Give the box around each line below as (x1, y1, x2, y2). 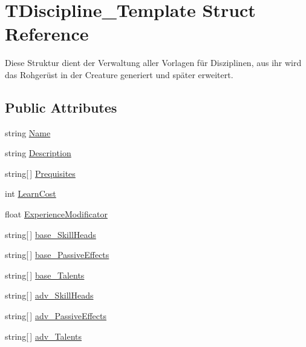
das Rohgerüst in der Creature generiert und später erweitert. (5, 68, 233, 81)
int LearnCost (5, 187, 56, 200)
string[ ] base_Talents (5, 268, 85, 281)
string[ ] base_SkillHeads (5, 228, 96, 240)
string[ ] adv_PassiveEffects (5, 309, 106, 322)
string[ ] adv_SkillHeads (5, 289, 94, 302)
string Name (5, 126, 51, 139)
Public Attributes (5, 97, 117, 116)
